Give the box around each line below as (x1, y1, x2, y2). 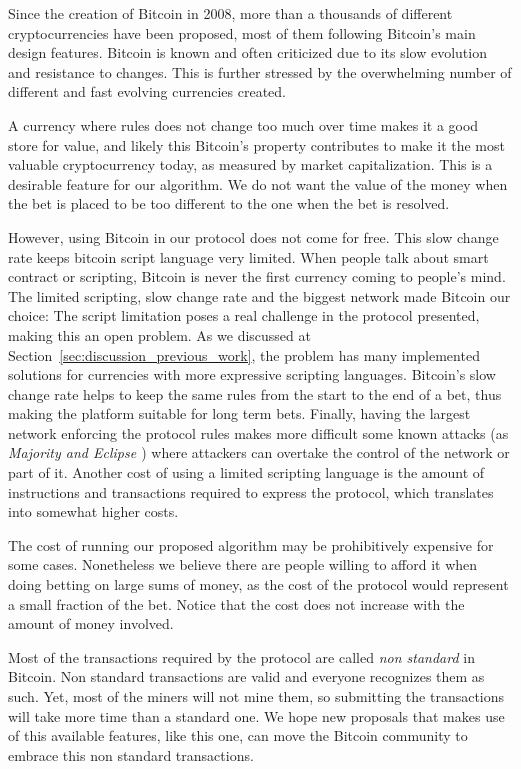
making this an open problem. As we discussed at (8, 324, 311, 345)
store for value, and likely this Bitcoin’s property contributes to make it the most (8, 134, 505, 155)
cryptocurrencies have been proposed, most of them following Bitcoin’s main (8, 22, 476, 43)
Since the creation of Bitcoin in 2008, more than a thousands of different (8, 3, 453, 23)
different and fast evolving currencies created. (8, 81, 286, 102)
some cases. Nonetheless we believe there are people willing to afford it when (8, 554, 478, 575)
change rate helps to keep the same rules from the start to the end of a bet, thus (8, 383, 502, 404)
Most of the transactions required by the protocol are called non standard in (8, 646, 475, 667)
